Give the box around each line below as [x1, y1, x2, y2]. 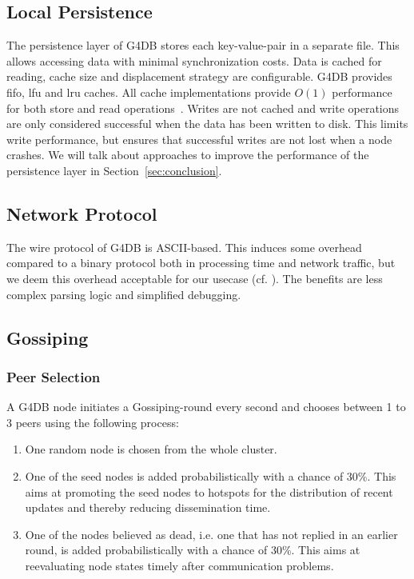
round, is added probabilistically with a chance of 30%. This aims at [25, 541, 360, 558]
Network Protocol [6, 201, 157, 226]
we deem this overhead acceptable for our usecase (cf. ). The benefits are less [6, 270, 383, 286]
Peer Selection [6, 366, 101, 386]
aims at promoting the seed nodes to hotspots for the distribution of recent [25, 483, 393, 500]
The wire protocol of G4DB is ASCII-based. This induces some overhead [6, 238, 362, 255]
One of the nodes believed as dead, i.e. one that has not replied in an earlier [25, 525, 398, 542]
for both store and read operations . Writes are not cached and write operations [6, 99, 400, 116]
